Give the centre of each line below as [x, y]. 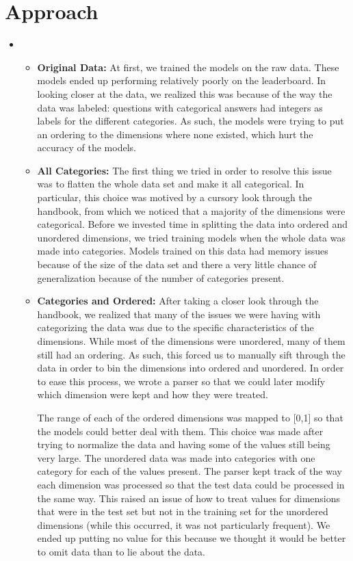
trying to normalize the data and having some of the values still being [184, 444]
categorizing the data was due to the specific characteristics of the [175, 327]
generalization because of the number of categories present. [161, 277]
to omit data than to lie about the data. [121, 551]
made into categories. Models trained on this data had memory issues [183, 251]
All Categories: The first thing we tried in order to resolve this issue [184, 170]
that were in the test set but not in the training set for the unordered [183, 511]
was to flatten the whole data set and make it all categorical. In [171, 184]
